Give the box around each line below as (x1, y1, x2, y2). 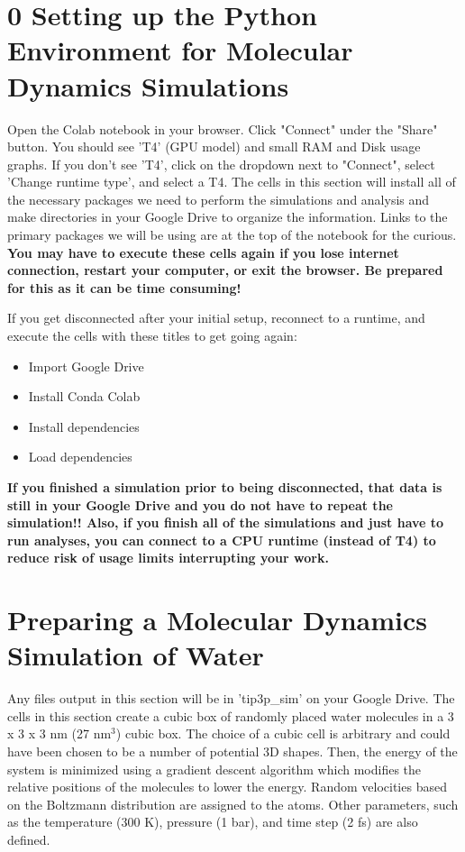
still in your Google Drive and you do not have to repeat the (7, 495, 393, 514)
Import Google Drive (28, 356, 144, 375)
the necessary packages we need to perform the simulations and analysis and (7, 189, 430, 208)
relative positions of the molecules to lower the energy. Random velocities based (7, 777, 447, 796)
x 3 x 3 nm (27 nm (7, 724, 112, 743)
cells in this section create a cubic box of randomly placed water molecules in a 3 (7, 706, 454, 725)
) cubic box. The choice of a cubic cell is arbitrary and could (115, 724, 451, 743)
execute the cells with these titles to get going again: (7, 326, 297, 345)
